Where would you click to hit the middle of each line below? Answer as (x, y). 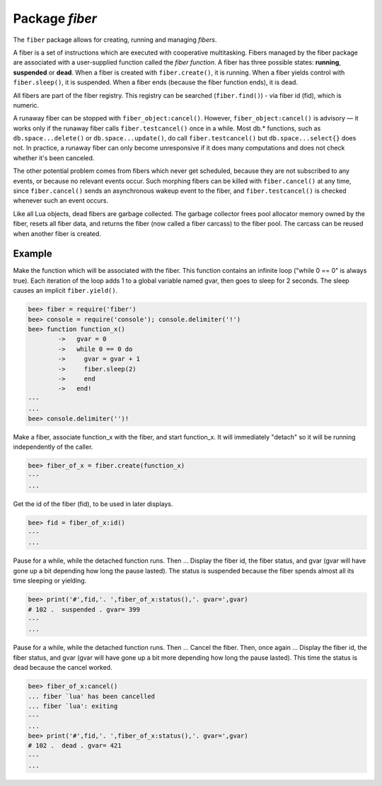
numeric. (26, 105)
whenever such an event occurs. (61, 201)
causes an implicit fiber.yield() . (65, 291)
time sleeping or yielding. (50, 580)
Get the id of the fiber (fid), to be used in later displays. (93, 504)
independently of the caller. (53, 447)
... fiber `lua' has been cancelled (92, 696)
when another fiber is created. (57, 233)
